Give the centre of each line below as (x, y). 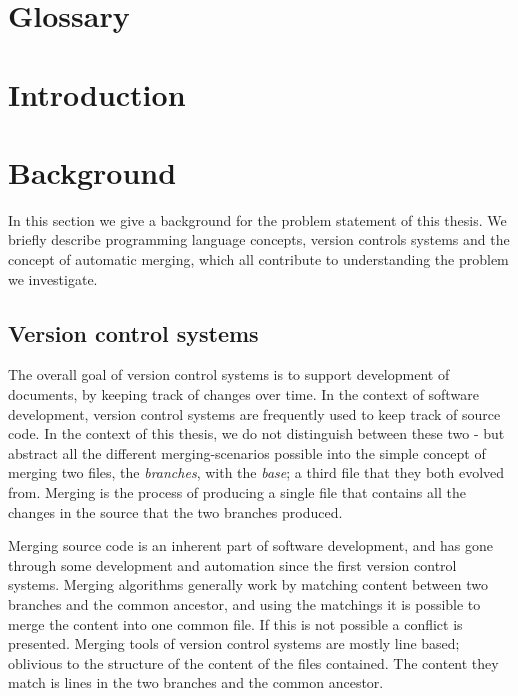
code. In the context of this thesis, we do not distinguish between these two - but (256, 433)
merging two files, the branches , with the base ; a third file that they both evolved (256, 472)
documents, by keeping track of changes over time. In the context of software (243, 394)
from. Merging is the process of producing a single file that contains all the (237, 492)
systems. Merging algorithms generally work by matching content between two (248, 584)
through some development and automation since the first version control (232, 564)
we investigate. (53, 278)
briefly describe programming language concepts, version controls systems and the (259, 239)
